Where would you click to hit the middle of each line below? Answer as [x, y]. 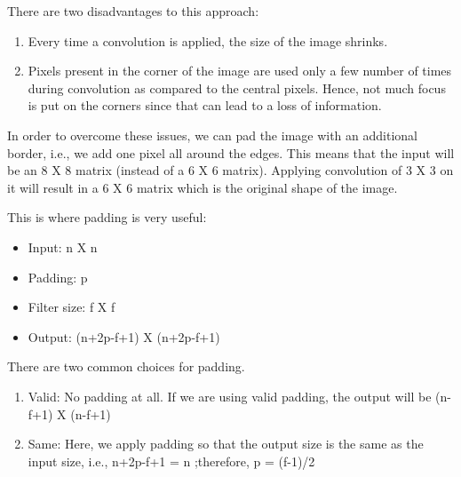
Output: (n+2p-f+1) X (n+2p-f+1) [124, 336]
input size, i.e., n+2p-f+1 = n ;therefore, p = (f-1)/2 [171, 461]
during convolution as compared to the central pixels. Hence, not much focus [237, 87]
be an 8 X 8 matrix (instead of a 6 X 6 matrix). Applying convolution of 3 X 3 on [230, 170]
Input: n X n [63, 246]
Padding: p [58, 277]
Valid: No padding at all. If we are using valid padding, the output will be [230, 396]
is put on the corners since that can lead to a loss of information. [205, 105]
